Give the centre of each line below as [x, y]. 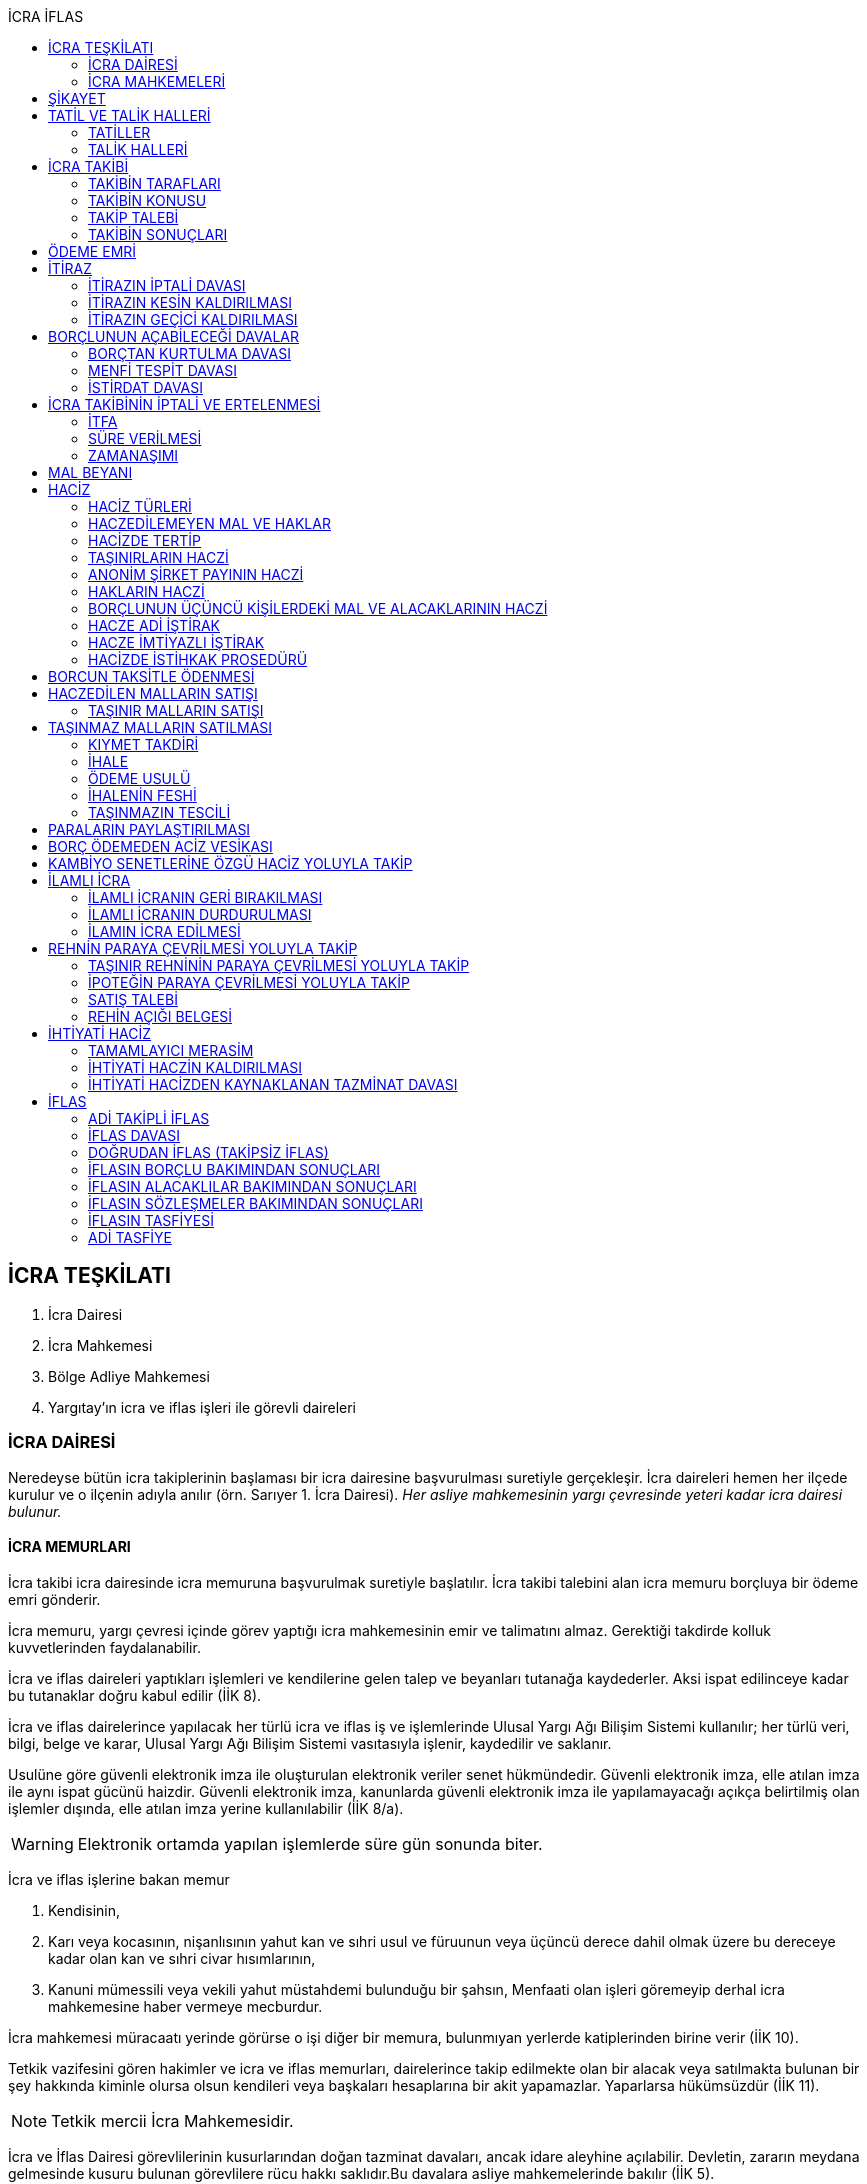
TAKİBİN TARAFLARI [154, 183]
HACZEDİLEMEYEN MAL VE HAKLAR [209, 523]
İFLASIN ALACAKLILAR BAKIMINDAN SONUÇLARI [252, 1186]
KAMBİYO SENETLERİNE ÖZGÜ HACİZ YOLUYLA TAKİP [230, 863]
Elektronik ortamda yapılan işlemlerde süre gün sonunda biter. [310, 1843]
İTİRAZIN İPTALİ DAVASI [167, 285]
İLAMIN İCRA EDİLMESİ [164, 931]
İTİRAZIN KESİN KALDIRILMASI [190, 302]
